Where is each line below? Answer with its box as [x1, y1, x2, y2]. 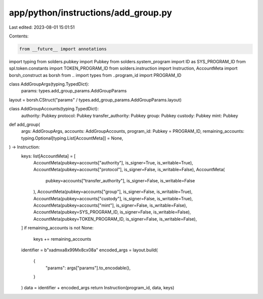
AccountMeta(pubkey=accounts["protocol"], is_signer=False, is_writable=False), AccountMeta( [33, 167, 225, 173]
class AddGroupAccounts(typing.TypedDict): [9, 106, 99, 112]
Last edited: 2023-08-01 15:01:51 [9, 24, 75, 30]
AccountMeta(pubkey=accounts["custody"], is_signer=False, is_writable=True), [33, 195, 193, 201]
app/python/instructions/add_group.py [9, 7, 172, 18]
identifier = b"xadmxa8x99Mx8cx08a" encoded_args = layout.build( [21, 247, 158, 253]
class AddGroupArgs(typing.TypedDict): [9, 81, 90, 87]
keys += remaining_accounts [33, 236, 92, 242]
